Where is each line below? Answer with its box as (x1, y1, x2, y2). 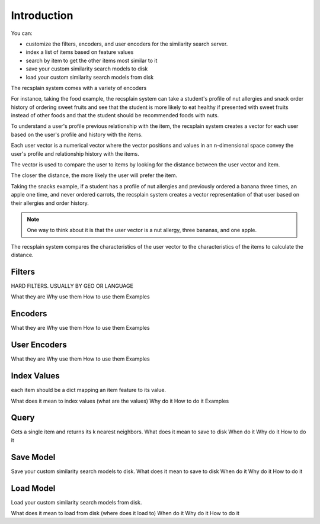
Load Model (11, 483, 56, 493)
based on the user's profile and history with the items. (11, 131, 143, 138)
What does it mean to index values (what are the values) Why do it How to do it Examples (11, 397, 229, 404)
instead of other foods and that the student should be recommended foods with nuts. (11, 112, 219, 119)
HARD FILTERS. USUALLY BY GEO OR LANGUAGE (11, 282, 133, 290)
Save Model (11, 452, 56, 462)
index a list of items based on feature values (25, 49, 134, 56)
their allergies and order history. (11, 199, 89, 207)
